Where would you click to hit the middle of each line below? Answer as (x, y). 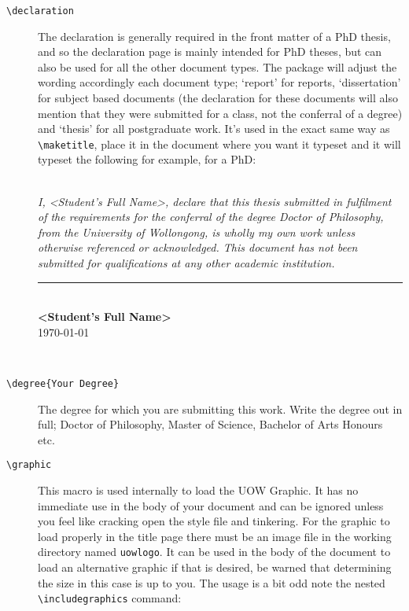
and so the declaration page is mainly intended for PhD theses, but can (210, 52)
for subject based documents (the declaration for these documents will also (218, 98)
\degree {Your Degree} (63, 384)
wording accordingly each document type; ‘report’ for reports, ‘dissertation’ (219, 82)
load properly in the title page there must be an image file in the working (215, 536)
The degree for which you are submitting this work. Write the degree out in (220, 409)
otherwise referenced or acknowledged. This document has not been (198, 247)
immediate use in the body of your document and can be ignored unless (211, 505)
